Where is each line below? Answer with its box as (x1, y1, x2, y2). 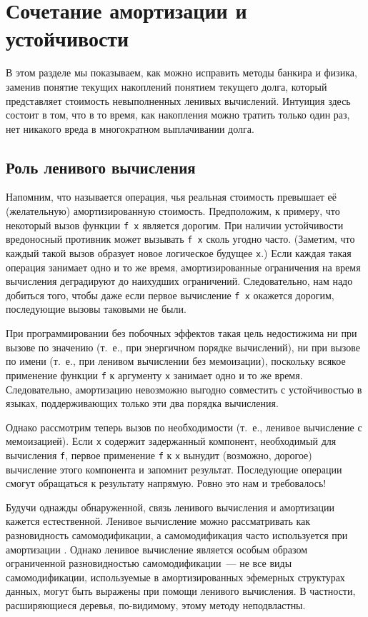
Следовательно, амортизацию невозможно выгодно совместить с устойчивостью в (6, 381, 362, 396)
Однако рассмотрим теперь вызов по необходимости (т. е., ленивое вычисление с (6, 419, 362, 434)
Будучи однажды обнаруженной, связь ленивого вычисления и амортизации (6, 499, 334, 514)
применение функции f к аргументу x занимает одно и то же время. (6, 367, 303, 382)
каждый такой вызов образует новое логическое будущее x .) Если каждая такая (6, 245, 352, 260)
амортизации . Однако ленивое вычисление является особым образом (6, 541, 308, 556)
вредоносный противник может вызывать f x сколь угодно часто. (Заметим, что (6, 231, 355, 246)
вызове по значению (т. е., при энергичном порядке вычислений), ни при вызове (6, 339, 360, 354)
